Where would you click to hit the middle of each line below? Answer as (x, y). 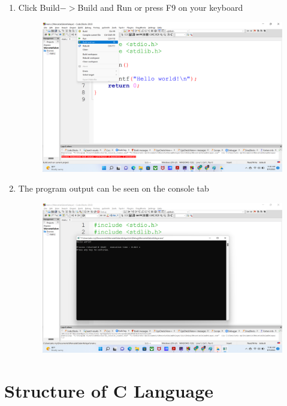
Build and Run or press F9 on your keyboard (160, 7)
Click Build (39, 7)
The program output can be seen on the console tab (114, 188)
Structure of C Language (109, 390)
